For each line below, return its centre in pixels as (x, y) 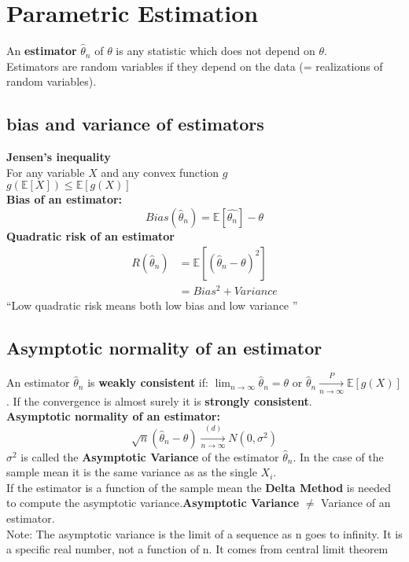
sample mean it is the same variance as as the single (132, 472)
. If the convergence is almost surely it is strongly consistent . (159, 400)
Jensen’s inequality (59, 157)
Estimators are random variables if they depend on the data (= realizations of (195, 66)
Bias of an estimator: (64, 199)
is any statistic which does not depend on (216, 51)
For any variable (46, 172)
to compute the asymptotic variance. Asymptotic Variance (153, 503)
